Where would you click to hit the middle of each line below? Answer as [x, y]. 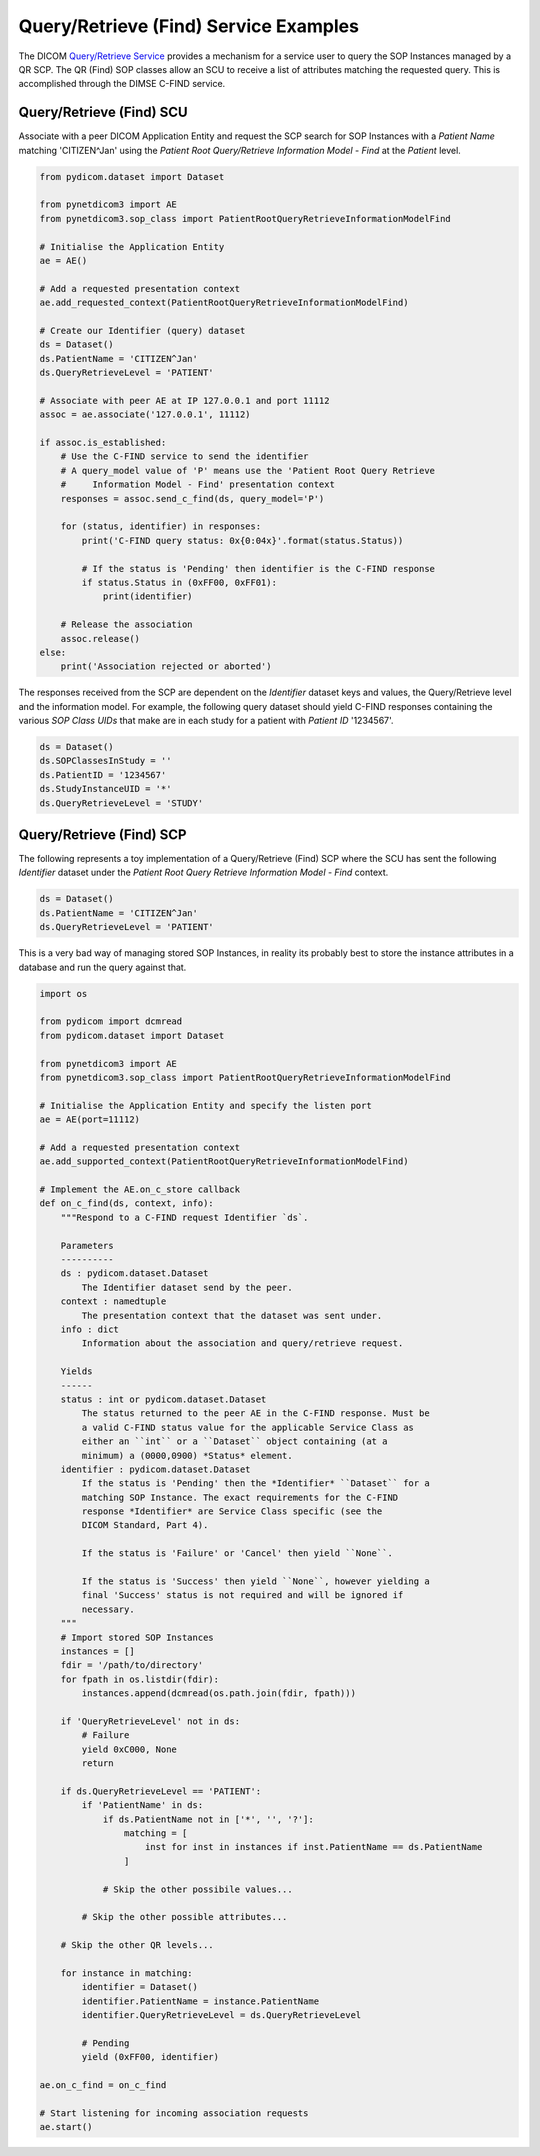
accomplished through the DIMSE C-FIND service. [122, 84]
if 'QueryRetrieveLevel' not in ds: [150, 1721]
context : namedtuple [113, 1301]
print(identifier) [148, 596]
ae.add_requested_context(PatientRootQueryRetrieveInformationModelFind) [224, 303]
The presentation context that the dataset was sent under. [232, 1315]
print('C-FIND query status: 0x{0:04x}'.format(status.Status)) [242, 540]
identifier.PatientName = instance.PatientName [200, 2001]
